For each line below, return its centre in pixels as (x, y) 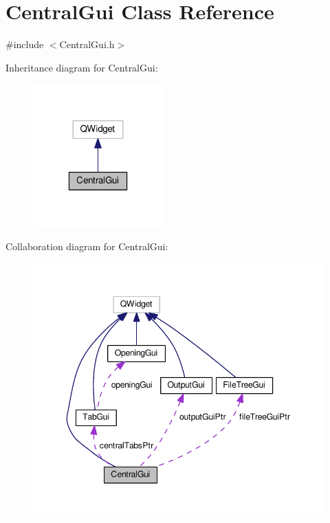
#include (25, 44)
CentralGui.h (87, 44)
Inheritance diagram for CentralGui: (82, 67)
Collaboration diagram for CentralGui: (87, 246)
